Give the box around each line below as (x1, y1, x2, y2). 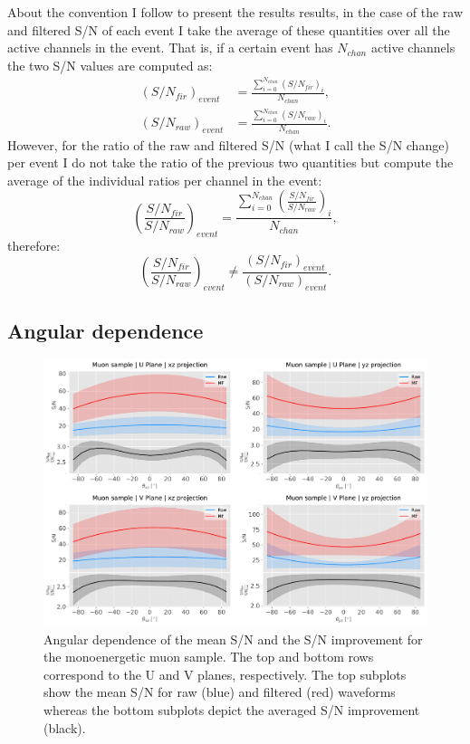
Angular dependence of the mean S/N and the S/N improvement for (43, 629, 423, 648)
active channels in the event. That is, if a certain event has (7, 38, 333, 57)
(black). (43, 718, 86, 737)
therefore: (7, 235, 61, 254)
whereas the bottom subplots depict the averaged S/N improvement (43, 700, 420, 719)
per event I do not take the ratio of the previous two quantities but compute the (7, 153, 454, 172)
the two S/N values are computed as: (7, 55, 213, 74)
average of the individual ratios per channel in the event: (7, 170, 322, 189)
